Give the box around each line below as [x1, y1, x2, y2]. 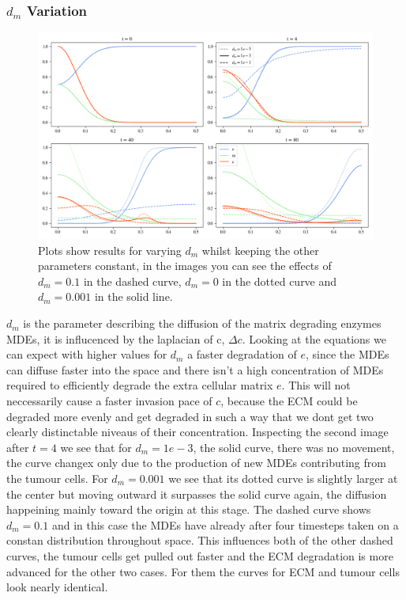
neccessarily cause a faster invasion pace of [6, 393, 212, 409]
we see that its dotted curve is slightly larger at [168, 469, 398, 486]
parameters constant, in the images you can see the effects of [38, 257, 332, 274]
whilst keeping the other [201, 241, 319, 258]
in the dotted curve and [222, 272, 337, 289]
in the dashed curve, [83, 272, 182, 289]
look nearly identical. [6, 579, 108, 595]
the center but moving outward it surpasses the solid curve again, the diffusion [6, 485, 387, 502]
